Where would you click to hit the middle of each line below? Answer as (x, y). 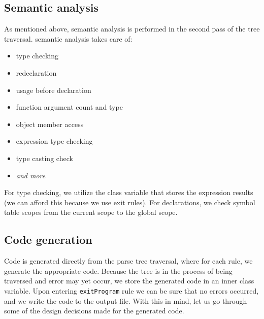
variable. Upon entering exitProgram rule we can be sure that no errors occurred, (131, 290)
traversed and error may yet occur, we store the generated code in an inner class (129, 281)
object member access (50, 124)
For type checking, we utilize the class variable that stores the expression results (129, 192)
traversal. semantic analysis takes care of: (68, 38)
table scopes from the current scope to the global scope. (91, 212)
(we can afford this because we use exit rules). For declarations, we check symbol (130, 202)
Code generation (48, 240)
